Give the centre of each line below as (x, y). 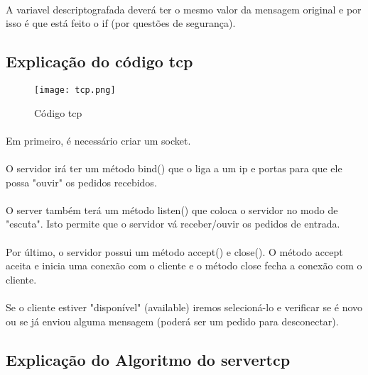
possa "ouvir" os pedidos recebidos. (81, 182)
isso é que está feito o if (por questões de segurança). (121, 23)
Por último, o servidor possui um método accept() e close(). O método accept (174, 251)
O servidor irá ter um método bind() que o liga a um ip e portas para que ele (174, 168)
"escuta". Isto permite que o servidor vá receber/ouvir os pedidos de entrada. (173, 224)
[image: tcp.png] (75, 90)
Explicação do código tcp (99, 61)
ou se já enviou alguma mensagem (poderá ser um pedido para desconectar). (172, 321)
